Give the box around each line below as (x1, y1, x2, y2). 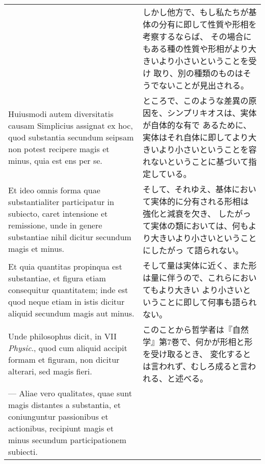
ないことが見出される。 (159, 79, 249, 91)
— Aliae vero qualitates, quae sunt (8, 387, 132, 399)
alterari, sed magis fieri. (8, 365, 92, 377)
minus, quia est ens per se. (8, 154, 102, 166)
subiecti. (8, 446, 38, 457)
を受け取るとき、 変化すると (143, 348, 251, 360)
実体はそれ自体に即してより (143, 131, 249, 143)
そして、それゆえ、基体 (143, 183, 232, 195)
